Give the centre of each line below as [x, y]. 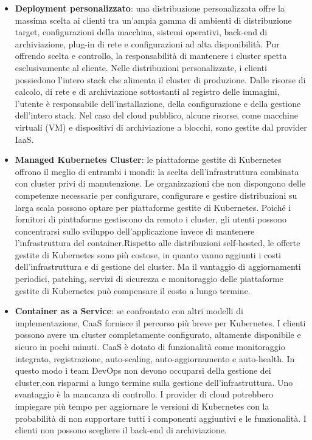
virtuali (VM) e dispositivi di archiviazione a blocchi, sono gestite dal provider [161, 127]
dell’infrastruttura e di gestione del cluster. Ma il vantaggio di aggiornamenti [158, 266]
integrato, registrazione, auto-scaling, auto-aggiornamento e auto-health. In [155, 358]
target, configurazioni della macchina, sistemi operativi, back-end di [141, 32]
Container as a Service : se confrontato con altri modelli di [129, 311]
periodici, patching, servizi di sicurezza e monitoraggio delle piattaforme [149, 279]
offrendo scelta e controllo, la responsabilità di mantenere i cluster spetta [151, 56]
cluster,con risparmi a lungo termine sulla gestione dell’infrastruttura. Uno [154, 382]
